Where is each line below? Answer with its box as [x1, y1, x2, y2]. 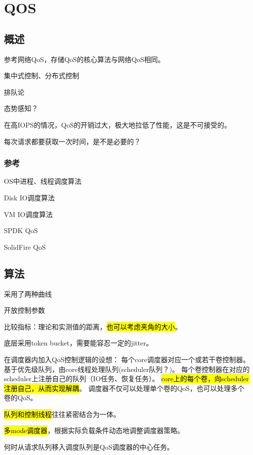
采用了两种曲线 [4, 288, 52, 299]
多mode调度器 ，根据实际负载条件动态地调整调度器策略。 [4, 425, 185, 435]
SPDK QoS [4, 225, 38, 236]
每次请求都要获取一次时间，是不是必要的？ [4, 136, 141, 146]
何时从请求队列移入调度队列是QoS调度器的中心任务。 [4, 442, 174, 452]
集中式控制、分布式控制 [4, 70, 79, 81]
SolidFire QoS [4, 241, 46, 252]
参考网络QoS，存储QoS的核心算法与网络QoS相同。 [4, 54, 165, 64]
